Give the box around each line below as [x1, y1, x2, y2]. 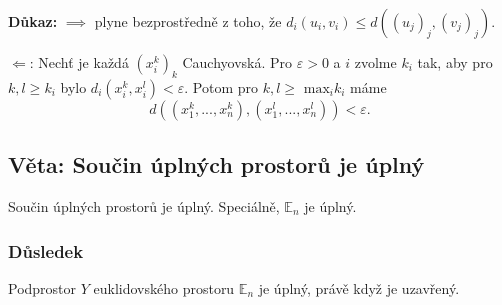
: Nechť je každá [29, 52, 129, 72]
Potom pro [192, 76, 259, 97]
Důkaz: [8, 11, 58, 31]
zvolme [354, 52, 397, 72]
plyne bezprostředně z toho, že [94, 11, 282, 31]
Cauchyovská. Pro [182, 52, 293, 72]
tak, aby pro [417, 52, 493, 72]
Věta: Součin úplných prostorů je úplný [8, 149, 425, 180]
